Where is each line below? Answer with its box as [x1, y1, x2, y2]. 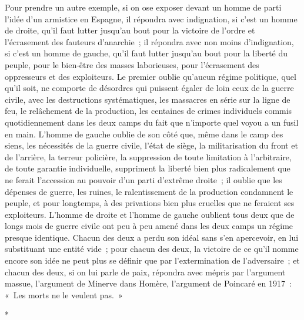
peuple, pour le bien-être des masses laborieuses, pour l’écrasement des [5, 58, 259, 70]
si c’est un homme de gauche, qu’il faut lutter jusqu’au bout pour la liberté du [5, 47, 288, 59]
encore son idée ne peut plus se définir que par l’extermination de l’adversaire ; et [5, 254, 300, 267]
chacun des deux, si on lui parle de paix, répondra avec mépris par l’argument [5, 265, 286, 278]
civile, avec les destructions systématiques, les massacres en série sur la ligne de [5, 93, 290, 105]
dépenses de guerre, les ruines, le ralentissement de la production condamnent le [5, 185, 293, 197]
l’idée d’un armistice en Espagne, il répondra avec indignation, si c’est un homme [5, 12, 298, 25]
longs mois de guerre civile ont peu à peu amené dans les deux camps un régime [5, 220, 293, 232]
